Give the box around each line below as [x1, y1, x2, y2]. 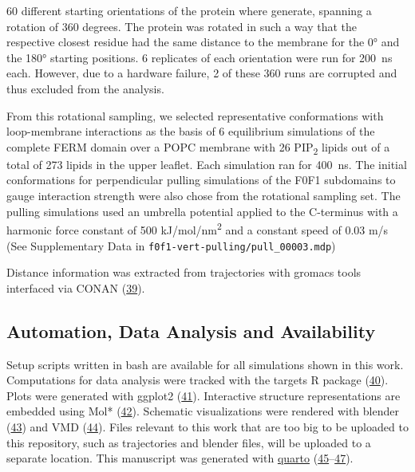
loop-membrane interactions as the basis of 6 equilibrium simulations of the [6, 123, 375, 140]
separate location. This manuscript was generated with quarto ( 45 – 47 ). [6, 450, 354, 466]
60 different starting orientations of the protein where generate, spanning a [6, 2, 372, 18]
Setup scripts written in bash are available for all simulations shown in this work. [6, 356, 404, 372]
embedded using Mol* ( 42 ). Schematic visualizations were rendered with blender [6, 403, 399, 419]
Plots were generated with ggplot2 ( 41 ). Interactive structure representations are [6, 387, 401, 403]
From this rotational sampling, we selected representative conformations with [6, 107, 384, 124]
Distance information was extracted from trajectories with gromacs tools [6, 264, 362, 281]
